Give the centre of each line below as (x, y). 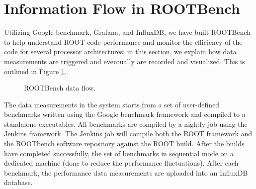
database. (18, 182)
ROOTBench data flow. (60, 88)
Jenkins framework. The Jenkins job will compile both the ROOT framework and (128, 134)
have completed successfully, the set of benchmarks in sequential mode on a (119, 153)
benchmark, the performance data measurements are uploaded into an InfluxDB (126, 172)
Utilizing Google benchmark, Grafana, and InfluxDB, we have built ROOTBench (128, 32)
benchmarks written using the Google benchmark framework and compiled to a (125, 114)
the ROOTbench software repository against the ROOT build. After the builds (124, 143)
